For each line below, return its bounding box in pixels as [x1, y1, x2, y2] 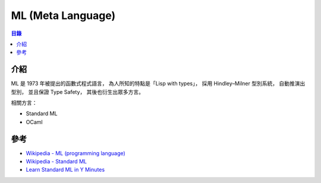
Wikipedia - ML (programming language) [26, 149, 126, 157]
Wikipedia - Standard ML [26, 158, 87, 165]
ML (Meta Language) [11, 9, 116, 22]
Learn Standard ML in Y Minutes [26, 166, 105, 173]
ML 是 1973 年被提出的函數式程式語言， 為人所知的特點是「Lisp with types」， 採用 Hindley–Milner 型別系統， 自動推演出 [11, 80, 306, 87]
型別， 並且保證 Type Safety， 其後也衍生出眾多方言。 [11, 88, 144, 95]
